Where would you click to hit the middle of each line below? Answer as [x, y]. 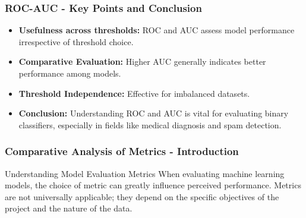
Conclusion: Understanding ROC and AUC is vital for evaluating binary [154, 113]
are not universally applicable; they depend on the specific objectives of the [142, 196]
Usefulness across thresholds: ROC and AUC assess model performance [157, 30]
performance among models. [70, 73]
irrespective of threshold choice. [76, 41]
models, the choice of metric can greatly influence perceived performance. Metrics [153, 185]
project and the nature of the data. [69, 208]
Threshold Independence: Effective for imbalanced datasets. [134, 93]
